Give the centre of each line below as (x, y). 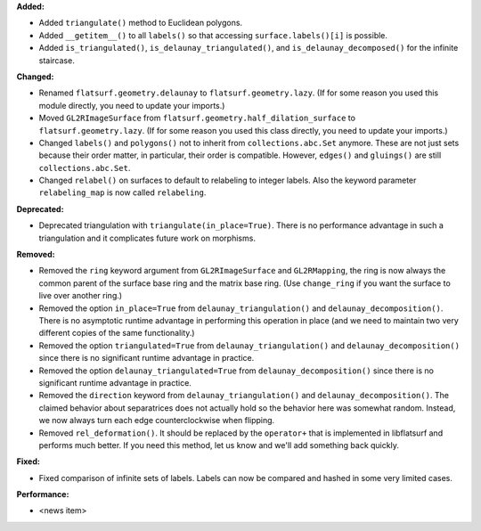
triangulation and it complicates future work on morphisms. (147, 238)
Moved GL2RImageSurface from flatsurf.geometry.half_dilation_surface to (197, 118)
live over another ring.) (81, 296)
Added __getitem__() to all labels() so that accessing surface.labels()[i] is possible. (213, 35)
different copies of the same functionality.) (117, 333)
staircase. (57, 60)
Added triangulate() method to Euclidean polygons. (141, 23)
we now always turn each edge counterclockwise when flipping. (157, 421)
